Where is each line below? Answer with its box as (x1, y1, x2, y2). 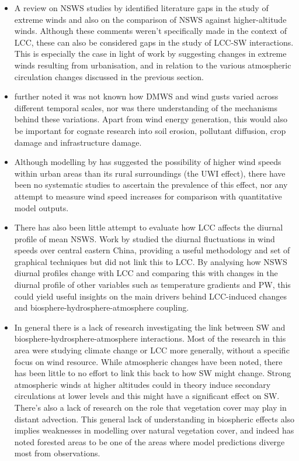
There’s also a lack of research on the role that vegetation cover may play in (14, 401, 287, 413)
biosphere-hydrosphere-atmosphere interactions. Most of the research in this (14, 332, 286, 345)
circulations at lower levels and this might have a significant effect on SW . (14, 390, 280, 402)
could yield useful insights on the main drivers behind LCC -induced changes (14, 290, 287, 302)
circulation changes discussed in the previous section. (14, 70, 204, 82)
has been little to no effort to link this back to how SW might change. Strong (14, 367, 291, 379)
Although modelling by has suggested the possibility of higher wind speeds (14, 156, 281, 168)
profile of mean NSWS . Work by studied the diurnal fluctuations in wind (14, 232, 275, 245)
